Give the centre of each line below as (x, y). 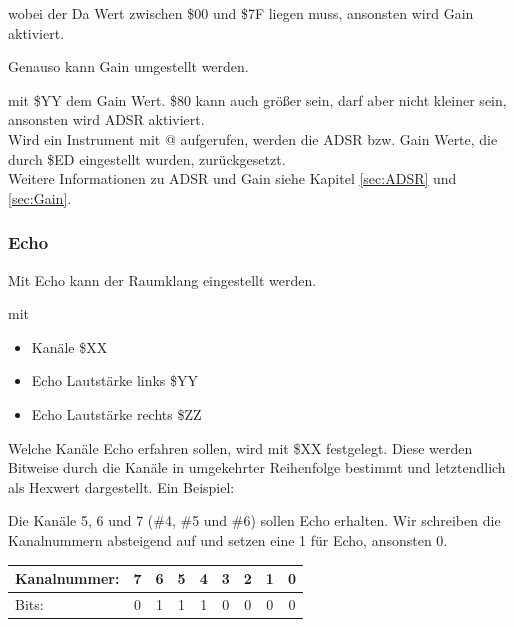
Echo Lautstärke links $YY (115, 380)
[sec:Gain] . (40, 197)
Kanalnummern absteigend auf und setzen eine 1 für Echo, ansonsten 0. (228, 539)
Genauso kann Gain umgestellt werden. (128, 66)
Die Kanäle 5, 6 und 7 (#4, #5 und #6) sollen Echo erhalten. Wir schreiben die (254, 520)
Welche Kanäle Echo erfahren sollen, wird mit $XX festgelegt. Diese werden (240, 447)
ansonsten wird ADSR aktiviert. (106, 119)
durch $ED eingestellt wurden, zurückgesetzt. (147, 158)
